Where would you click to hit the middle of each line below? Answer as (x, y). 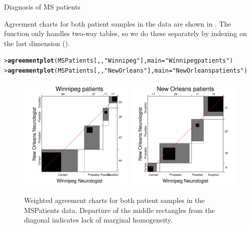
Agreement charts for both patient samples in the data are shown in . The (118, 23)
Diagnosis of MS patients (42, 7)
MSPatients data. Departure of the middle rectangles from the (119, 210)
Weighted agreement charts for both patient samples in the (114, 200)
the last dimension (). (37, 43)
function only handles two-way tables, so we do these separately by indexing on (125, 33)
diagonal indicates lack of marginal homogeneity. (98, 220)
